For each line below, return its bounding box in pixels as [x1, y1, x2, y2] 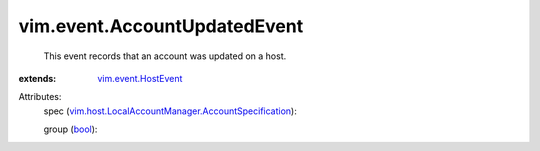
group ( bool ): [43, 123, 98, 135]
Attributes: [18, 91, 62, 103]
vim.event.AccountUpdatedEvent [18, 15, 304, 37]
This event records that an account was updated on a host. [43, 50, 287, 62]
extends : [18, 72, 57, 84]
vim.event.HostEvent [97, 72, 183, 84]
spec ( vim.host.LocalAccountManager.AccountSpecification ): [43, 105, 297, 117]
